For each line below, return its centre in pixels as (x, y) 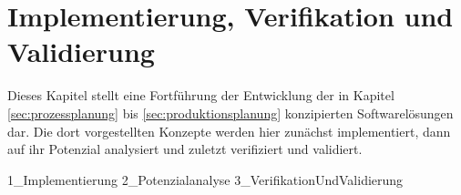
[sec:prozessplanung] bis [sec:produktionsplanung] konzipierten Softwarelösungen (230, 113)
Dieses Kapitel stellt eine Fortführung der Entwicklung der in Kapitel (201, 95)
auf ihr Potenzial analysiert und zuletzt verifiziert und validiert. (185, 149)
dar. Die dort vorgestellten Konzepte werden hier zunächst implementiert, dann (229, 131)
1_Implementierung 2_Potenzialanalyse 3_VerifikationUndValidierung (205, 179)
